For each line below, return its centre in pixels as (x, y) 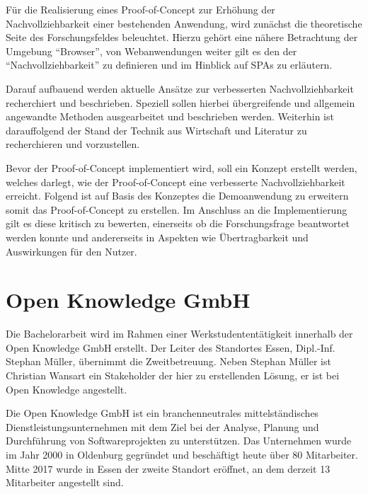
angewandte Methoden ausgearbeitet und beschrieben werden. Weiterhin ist (170, 116)
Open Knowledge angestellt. (67, 389)
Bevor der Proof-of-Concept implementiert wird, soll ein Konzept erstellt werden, (182, 167)
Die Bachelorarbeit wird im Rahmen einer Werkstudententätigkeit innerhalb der (179, 334)
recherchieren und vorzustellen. (73, 144)
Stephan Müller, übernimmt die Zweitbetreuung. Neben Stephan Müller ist (168, 361)
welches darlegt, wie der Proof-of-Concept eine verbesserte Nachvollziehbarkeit (176, 182)
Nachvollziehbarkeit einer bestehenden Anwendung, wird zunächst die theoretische (184, 23)
